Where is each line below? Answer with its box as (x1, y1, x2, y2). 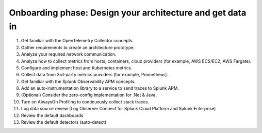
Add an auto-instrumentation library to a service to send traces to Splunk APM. (21, 85, 179, 91)
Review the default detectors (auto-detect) (21, 119, 107, 125)
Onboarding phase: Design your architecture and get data (9, 7, 246, 18)
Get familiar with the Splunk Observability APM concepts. (21, 78, 136, 84)
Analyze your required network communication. (21, 51, 116, 57)
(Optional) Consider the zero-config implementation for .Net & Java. (21, 92, 157, 98)
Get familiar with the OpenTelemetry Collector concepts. (21, 38, 133, 44)
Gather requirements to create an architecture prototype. (21, 44, 135, 50)
